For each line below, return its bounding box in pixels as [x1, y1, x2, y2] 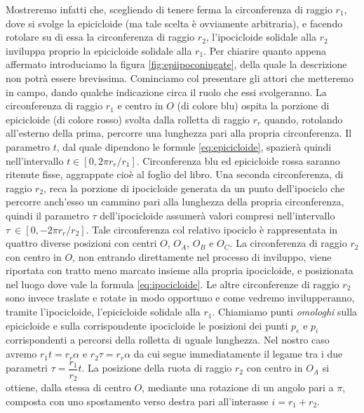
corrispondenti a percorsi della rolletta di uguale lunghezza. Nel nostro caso [6, 332, 330, 347]
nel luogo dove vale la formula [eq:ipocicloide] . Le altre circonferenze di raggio [6, 276, 339, 291]
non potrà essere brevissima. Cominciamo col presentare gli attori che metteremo [6, 70, 354, 85]
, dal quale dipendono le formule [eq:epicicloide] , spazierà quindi [56, 139, 332, 154]
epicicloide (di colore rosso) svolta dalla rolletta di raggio [6, 111, 250, 126]
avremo [6, 346, 37, 361]
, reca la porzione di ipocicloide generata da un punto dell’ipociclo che [43, 180, 345, 195]
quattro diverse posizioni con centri [6, 236, 157, 250]
